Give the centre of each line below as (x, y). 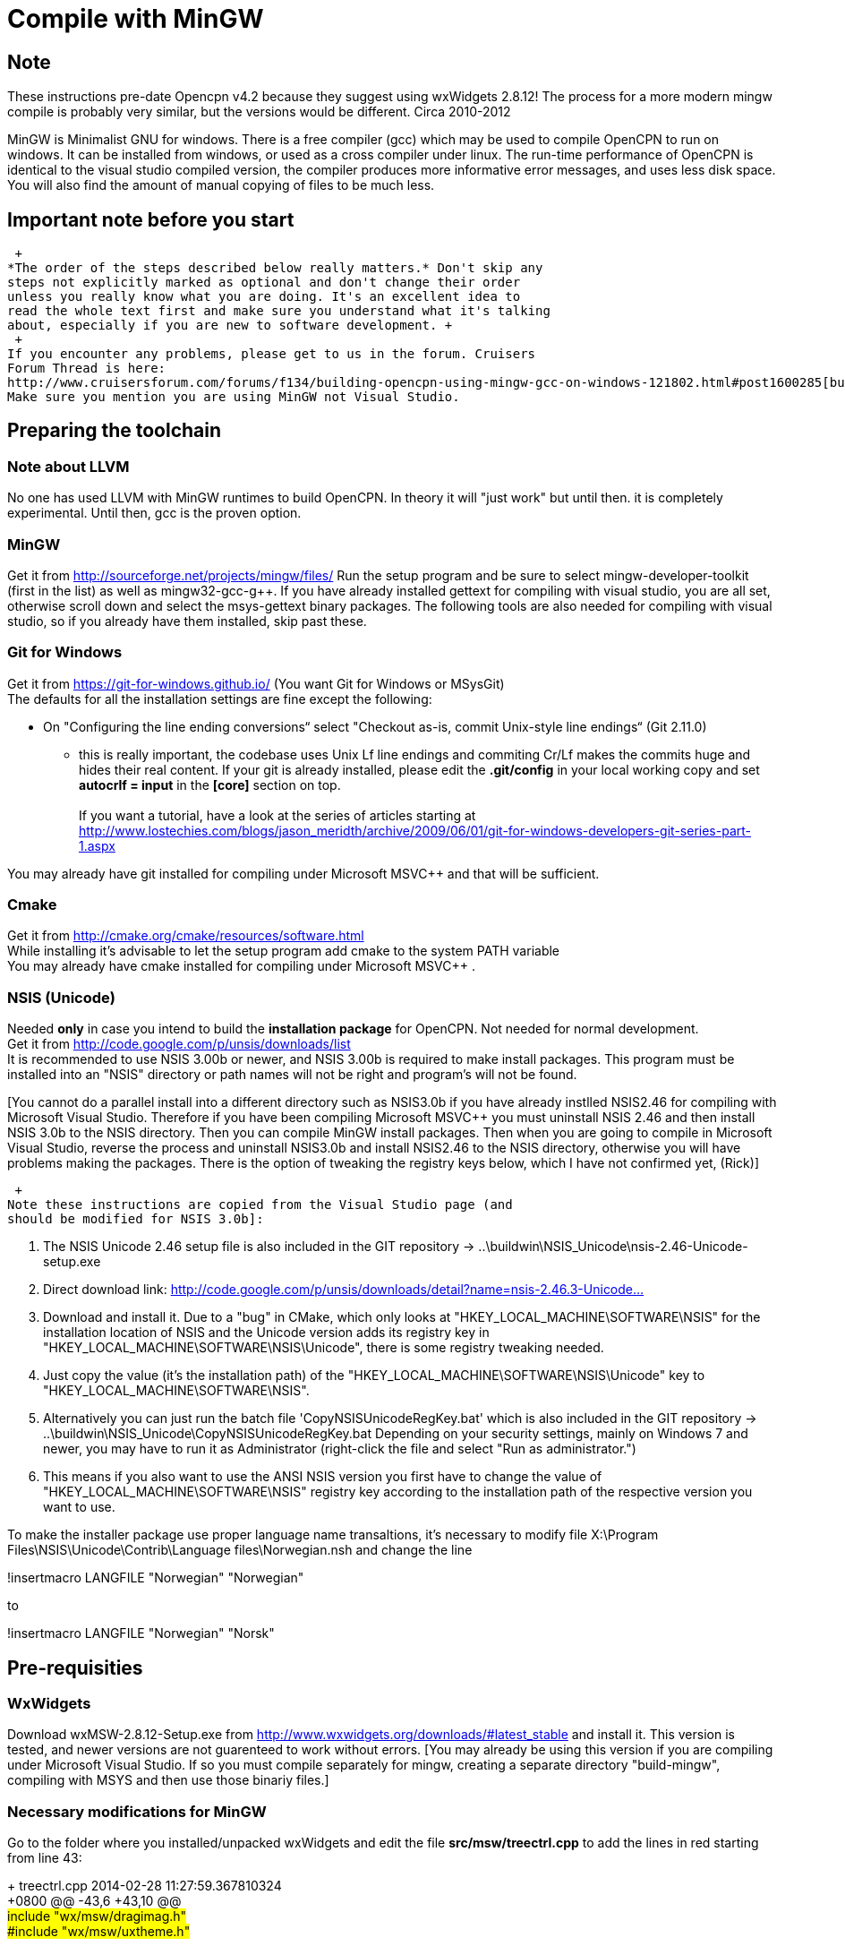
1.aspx (97, 845)
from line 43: (45, 1858)
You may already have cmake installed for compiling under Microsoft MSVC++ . (241, 966)
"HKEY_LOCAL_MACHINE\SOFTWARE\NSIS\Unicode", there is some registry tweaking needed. (324, 1348)
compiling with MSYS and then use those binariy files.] (168, 1780)
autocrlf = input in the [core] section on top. (210, 784)
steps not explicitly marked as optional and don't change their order (264, 283)
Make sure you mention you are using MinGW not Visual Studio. (234, 397)
